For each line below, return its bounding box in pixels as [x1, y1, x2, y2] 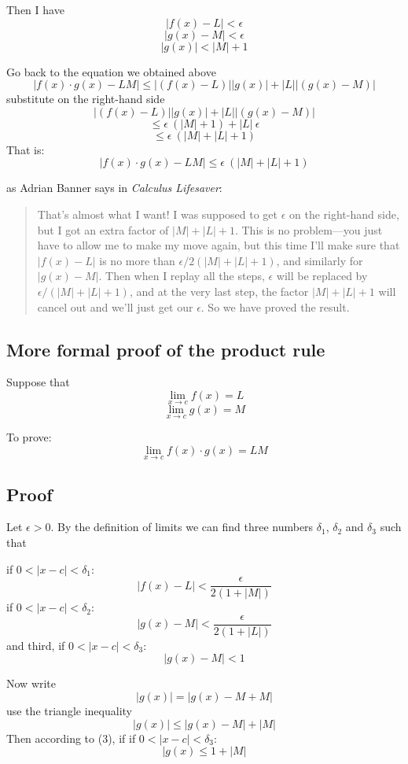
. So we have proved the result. [200, 298, 350, 315]
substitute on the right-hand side [6, 90, 165, 107]
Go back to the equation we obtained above [6, 63, 216, 79]
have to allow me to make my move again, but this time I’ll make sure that [37, 237, 400, 253]
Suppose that [6, 374, 70, 390]
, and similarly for [276, 252, 363, 268]
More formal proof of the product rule [6, 337, 325, 361]
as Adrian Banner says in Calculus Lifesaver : [6, 179, 222, 196]
